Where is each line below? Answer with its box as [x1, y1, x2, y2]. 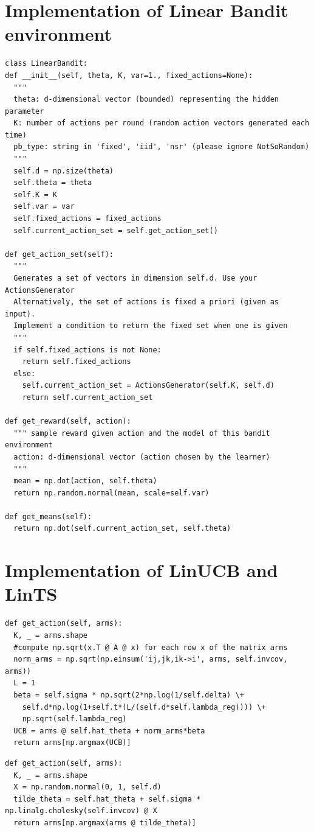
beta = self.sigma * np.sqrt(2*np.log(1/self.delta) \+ [13, 690, 244, 699]
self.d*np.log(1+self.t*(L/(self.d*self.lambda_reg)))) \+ [22, 702, 266, 711]
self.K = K [13, 190, 57, 199]
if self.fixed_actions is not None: [13, 345, 162, 354]
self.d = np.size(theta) [13, 166, 114, 175]
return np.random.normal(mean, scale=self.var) [13, 488, 210, 497]
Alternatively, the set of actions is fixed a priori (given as [13, 298, 279, 307]
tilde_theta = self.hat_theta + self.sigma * [13, 794, 201, 803]
